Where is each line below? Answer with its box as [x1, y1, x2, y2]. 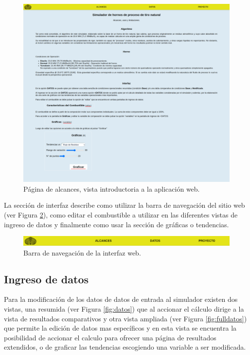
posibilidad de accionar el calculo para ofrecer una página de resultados [4, 332, 216, 342]
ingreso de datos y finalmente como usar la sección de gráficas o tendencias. [4, 219, 229, 229]
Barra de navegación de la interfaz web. [23, 247, 141, 257]
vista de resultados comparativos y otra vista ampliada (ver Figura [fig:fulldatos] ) [4, 313, 247, 323]
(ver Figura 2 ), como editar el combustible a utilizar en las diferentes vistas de [4, 209, 238, 219]
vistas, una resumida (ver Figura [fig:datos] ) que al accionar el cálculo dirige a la [4, 304, 244, 314]
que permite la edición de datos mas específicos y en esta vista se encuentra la [4, 323, 237, 333]
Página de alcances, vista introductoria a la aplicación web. [23, 183, 200, 194]
